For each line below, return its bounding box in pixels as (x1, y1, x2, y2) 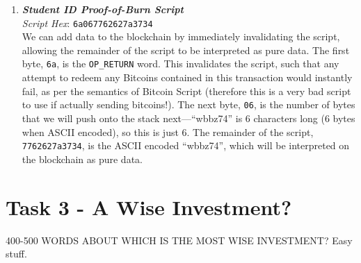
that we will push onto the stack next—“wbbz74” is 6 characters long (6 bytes (22, 110, 355, 125)
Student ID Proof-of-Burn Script (22, 2, 184, 16)
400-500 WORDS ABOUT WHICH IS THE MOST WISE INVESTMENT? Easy (6, 232, 353, 247)
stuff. (6, 246, 27, 261)
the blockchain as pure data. (22, 151, 143, 166)
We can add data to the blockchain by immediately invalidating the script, (22, 29, 340, 44)
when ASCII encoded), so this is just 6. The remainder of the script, (22, 124, 314, 139)
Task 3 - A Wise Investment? (6, 192, 292, 221)
